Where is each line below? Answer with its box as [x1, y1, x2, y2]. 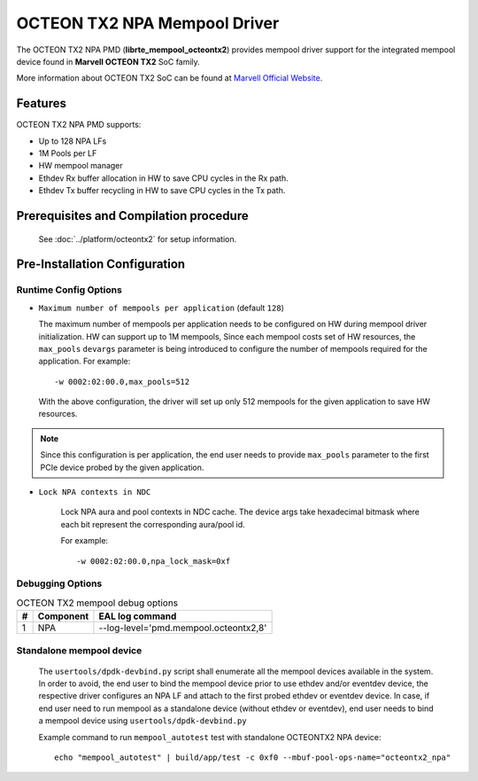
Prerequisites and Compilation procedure [16, 208, 249, 223]
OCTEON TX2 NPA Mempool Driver [16, 13, 280, 33]
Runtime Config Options [16, 284, 123, 296]
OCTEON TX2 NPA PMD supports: [16, 120, 142, 130]
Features [16, 96, 66, 111]
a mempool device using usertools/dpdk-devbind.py [38, 715, 247, 726]
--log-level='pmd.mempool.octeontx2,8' [98, 621, 267, 634]
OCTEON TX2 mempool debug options [16, 597, 179, 609]
